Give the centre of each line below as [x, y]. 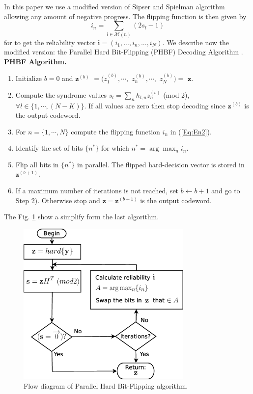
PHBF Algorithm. [35, 61]
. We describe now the [196, 42]
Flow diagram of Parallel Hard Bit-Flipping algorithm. [106, 386]
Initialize [29, 78]
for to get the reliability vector [50, 42]
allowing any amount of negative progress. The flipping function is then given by [125, 16]
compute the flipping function [115, 131]
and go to [226, 191]
